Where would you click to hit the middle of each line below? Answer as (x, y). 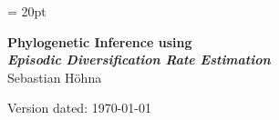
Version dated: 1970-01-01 (80, 108)
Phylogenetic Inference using (100, 41)
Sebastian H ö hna (55, 77)
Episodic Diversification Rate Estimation (139, 60)
